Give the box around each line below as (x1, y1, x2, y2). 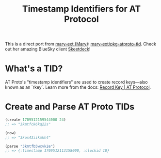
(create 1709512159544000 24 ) (5, 117, 66, 122)
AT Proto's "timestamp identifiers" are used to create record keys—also (5, 79, 148, 85)
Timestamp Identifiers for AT (22, 3, 141, 15)
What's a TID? (5, 63, 63, 74)
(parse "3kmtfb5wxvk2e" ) (5, 144, 55, 149)
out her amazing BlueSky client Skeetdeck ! (5, 46, 91, 52)
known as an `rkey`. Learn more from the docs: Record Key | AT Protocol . (5, 84, 151, 90)
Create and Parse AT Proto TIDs (5, 101, 135, 112)
